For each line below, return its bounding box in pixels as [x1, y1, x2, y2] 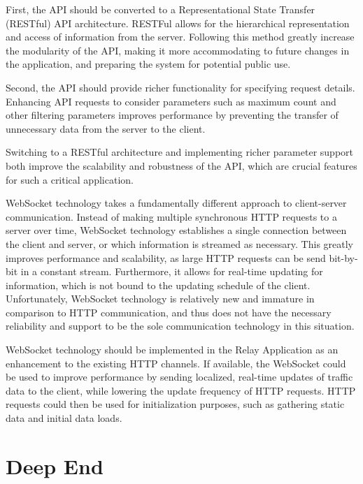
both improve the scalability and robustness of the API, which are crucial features [6, 158, 357, 173]
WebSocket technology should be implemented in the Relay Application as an [6, 342, 339, 357]
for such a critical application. [6, 172, 134, 186]
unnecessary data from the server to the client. [6, 121, 206, 135]
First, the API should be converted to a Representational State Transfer [6, 2, 315, 16]
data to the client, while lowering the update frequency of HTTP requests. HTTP [6, 383, 356, 397]
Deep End [6, 451, 104, 480]
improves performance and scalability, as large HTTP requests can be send [6, 250, 326, 265]
